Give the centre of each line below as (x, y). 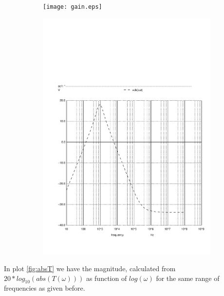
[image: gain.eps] (73, 7)
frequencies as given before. (45, 288)
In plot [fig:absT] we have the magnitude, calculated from (90, 268)
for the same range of (188, 278)
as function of (106, 278)
